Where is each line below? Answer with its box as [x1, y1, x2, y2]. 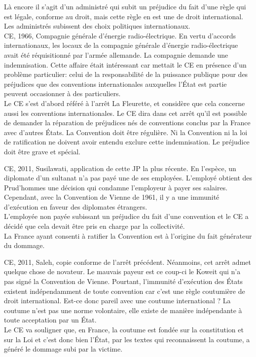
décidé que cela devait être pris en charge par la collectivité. [4, 221, 185, 231]
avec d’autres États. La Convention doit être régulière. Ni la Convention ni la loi [4, 127, 248, 137]
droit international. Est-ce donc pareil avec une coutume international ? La [4, 295, 231, 306]
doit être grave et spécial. [4, 146, 80, 156]
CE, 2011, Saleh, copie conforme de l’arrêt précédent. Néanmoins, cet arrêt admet [4, 256, 251, 267]
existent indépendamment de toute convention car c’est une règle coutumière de [4, 286, 245, 296]
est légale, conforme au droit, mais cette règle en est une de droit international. [4, 11, 243, 21]
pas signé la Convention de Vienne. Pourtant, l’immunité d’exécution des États [4, 276, 243, 286]
